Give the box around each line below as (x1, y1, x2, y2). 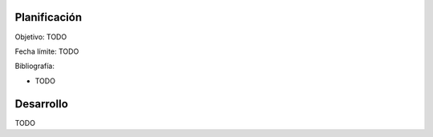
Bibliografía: (14, 61, 55, 71)
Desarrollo (14, 97, 68, 111)
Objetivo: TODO (14, 32, 67, 42)
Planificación (14, 10, 83, 24)
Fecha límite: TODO (14, 46, 79, 56)
